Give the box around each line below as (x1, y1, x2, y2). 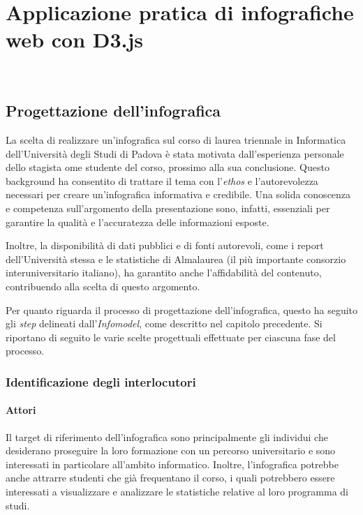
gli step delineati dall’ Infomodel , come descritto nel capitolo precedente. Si (6, 316, 323, 331)
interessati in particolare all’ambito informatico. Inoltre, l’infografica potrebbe (6, 456, 339, 471)
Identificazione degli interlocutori (6, 373, 196, 390)
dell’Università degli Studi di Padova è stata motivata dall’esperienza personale (6, 146, 344, 161)
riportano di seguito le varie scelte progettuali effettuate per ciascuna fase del (6, 329, 336, 344)
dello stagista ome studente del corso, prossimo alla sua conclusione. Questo (6, 160, 329, 174)
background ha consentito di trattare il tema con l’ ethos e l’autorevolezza (6, 173, 318, 188)
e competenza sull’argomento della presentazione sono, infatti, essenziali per (6, 201, 330, 216)
